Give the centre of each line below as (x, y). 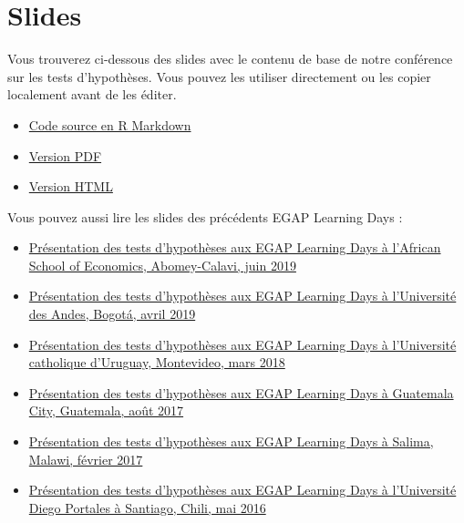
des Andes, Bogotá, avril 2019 (112, 314)
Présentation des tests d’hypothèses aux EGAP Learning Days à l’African (235, 247)
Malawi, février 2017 (86, 459)
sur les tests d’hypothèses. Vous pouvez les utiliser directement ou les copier (219, 76)
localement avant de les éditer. (92, 94)
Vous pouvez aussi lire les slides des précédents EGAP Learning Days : (205, 216)
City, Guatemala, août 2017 (106, 410)
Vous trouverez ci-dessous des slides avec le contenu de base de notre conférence (230, 59)
